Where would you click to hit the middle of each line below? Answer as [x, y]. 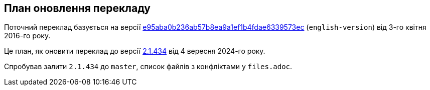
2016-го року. [27, 36]
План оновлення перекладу [78, 8]
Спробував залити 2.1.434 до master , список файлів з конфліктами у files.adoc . [148, 67]
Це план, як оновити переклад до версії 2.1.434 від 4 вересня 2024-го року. [135, 51]
